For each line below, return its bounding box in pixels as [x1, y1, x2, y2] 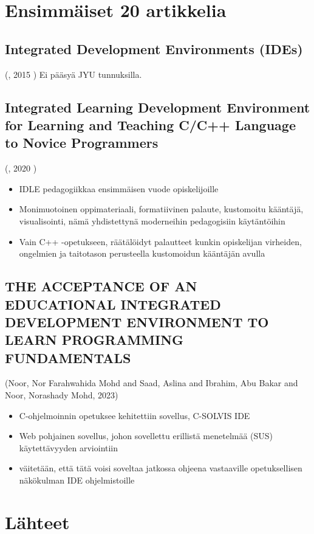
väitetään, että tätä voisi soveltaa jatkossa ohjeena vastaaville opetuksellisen [19, 462, 302, 474]
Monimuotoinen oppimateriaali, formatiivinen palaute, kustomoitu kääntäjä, [19, 203, 304, 215]
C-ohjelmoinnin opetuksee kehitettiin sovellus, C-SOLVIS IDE [19, 409, 250, 421]
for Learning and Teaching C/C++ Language [5, 115, 296, 134]
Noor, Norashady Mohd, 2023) [5, 389, 118, 401]
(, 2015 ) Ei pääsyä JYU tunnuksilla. [5, 68, 142, 80]
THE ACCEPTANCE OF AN [5, 277, 197, 296]
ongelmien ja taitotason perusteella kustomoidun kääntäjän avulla [19, 247, 265, 260]
